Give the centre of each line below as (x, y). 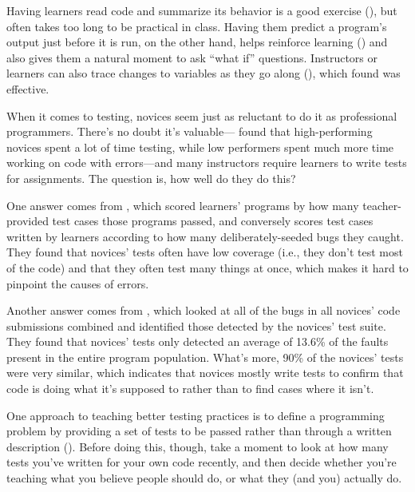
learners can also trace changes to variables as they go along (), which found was (204, 73)
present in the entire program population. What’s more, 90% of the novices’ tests (205, 357)
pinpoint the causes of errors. (78, 283)
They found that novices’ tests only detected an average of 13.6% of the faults (198, 341)
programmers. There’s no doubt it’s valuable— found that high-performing (190, 131)
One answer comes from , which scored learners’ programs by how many (183, 205)
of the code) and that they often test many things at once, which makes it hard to (207, 267)
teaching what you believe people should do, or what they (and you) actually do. (204, 478)
